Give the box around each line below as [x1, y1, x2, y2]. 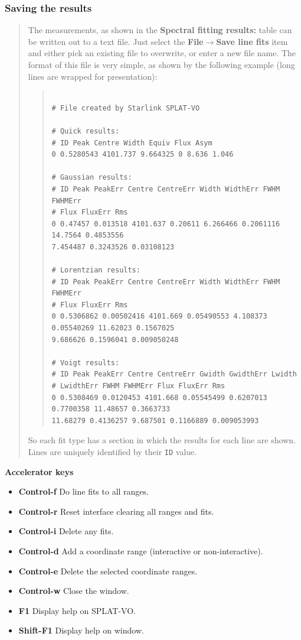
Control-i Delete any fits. [18, 525, 114, 537]
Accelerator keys [5, 465, 74, 477]
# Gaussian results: [51, 173, 132, 182]
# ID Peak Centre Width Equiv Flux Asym [51, 138, 212, 147]
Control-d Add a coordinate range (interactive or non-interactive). [18, 545, 263, 557]
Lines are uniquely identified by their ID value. [28, 446, 197, 457]
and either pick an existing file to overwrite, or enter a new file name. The [28, 47, 296, 59]
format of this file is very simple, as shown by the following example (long [28, 59, 295, 70]
